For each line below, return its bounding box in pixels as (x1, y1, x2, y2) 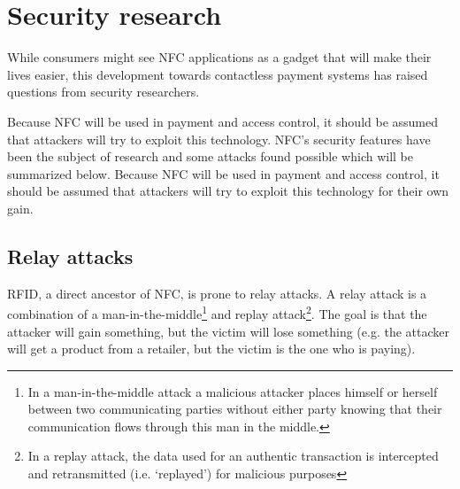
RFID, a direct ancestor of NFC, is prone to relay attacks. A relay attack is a (7, 283, 427, 302)
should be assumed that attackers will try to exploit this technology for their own (7, 182, 449, 200)
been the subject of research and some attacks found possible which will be (7, 147, 414, 166)
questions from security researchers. (7, 82, 200, 101)
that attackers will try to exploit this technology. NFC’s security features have (7, 129, 431, 148)
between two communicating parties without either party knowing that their (27, 400, 442, 418)
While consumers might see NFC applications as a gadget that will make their (7, 48, 432, 66)
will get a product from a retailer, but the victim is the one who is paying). (7, 339, 416, 358)
